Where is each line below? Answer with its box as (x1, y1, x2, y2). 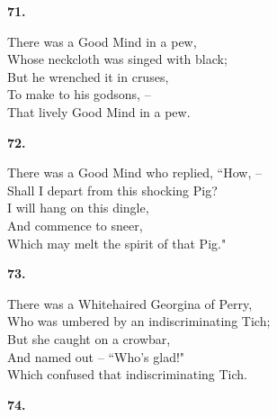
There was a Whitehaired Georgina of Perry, (7, 294, 253, 313)
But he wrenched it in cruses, (7, 67, 169, 86)
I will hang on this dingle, (7, 198, 149, 217)
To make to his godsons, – (7, 85, 151, 104)
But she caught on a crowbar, (7, 329, 171, 348)
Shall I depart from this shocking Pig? (7, 180, 218, 199)
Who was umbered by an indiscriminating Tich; (7, 312, 271, 331)
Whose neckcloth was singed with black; (7, 50, 228, 68)
